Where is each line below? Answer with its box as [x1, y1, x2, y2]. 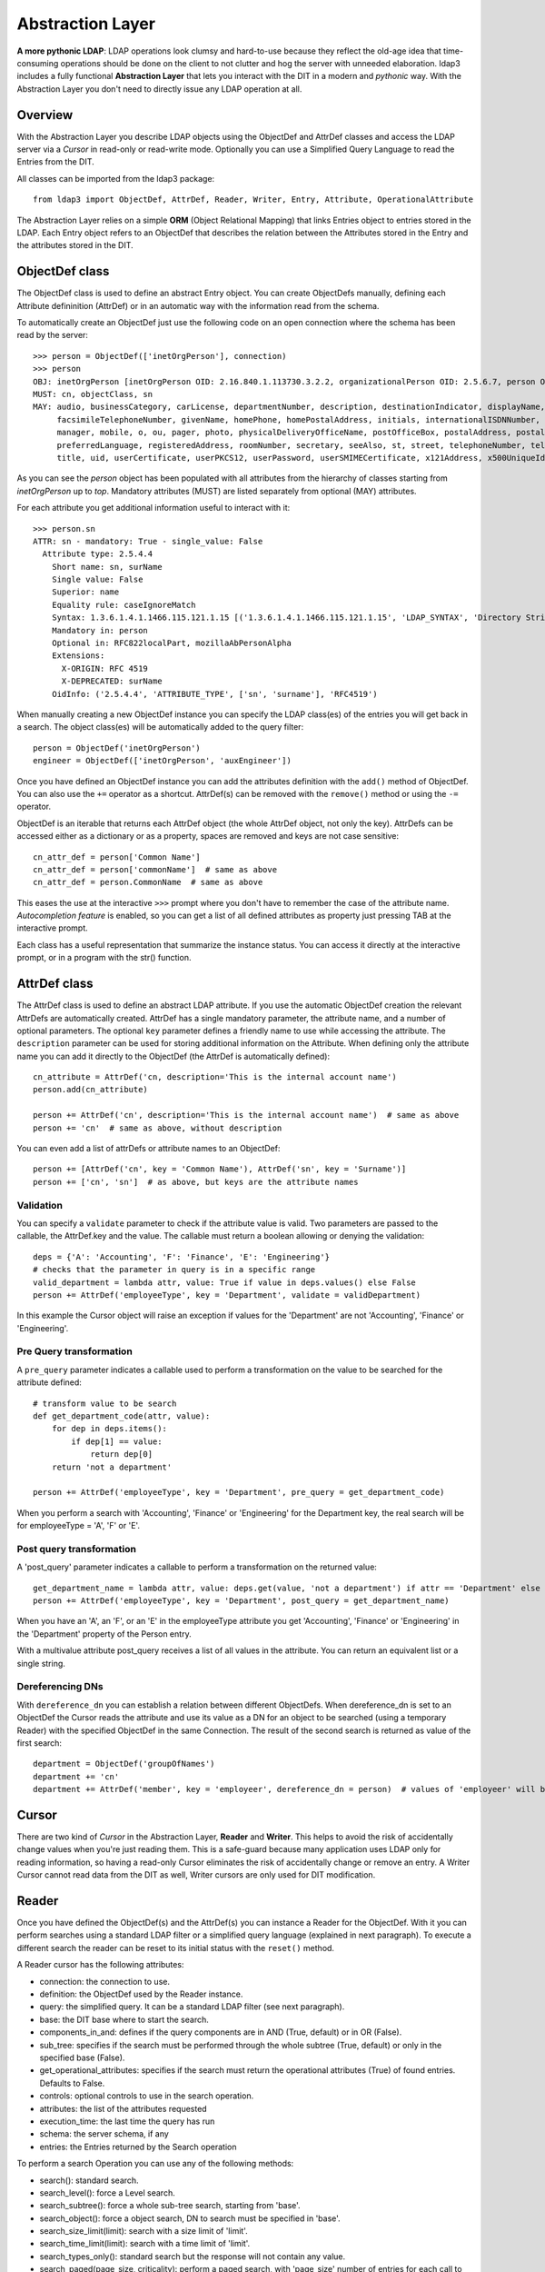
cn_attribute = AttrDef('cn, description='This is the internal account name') [33, 1072, 397, 1082]
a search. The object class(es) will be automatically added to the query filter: [16, 722, 304, 732]
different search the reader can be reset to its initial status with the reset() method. [16, 1942, 335, 1953]
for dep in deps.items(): [51, 1423, 168, 1434]
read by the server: [16, 330, 88, 341]
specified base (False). [39, 2052, 125, 2063]
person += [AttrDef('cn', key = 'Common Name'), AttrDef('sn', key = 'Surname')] [33, 1164, 407, 1174]
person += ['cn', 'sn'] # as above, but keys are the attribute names [33, 1177, 359, 1187]
